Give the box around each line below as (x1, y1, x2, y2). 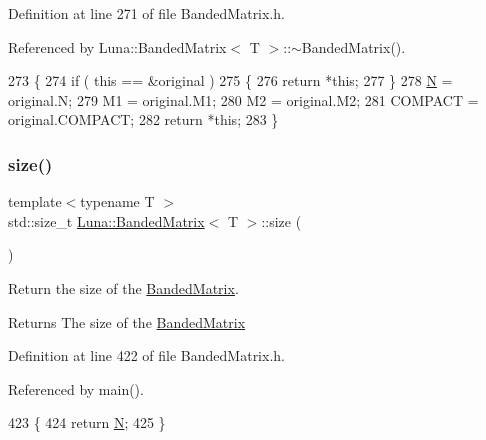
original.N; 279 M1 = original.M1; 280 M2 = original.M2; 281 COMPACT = (8, 89, 479, 110)
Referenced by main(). (8, 378, 144, 399)
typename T (80, 191, 155, 212)
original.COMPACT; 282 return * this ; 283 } (8, 109, 279, 130)
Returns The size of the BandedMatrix (8, 311, 246, 332)
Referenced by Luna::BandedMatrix (8, 36, 227, 57)
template (8, 191, 62, 212)
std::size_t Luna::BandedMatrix (8, 210, 205, 231)
